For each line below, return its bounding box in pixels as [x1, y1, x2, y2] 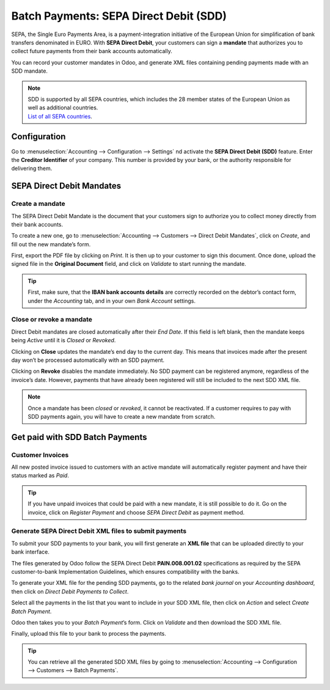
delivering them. [11, 165, 53, 172]
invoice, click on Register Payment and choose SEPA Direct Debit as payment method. [28, 508, 245, 516]
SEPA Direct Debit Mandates [11, 181, 122, 191]
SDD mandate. [11, 67, 48, 75]
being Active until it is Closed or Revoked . [11, 337, 116, 344]
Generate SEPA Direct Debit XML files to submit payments [11, 527, 187, 535]
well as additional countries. [28, 104, 98, 111]
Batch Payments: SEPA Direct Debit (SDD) [11, 9, 227, 23]
